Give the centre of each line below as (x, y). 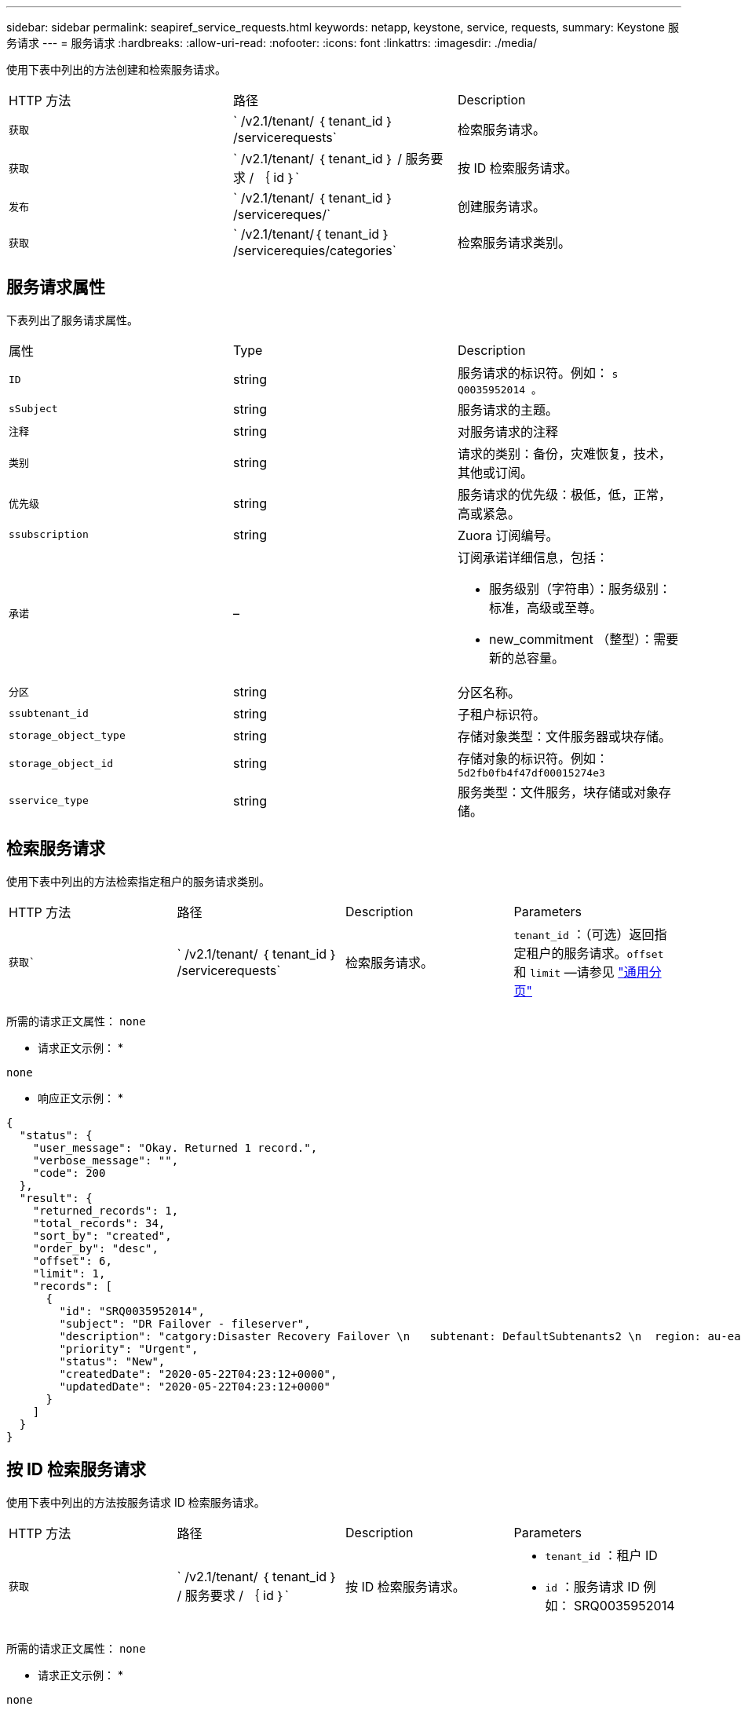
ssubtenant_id (49, 714)
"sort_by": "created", (102, 1235)
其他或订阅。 (495, 472)
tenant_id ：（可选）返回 (584, 934)
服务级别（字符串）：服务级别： (580, 588)
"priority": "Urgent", (129, 1348)
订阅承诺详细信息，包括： (533, 557)
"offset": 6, (72, 1261)
